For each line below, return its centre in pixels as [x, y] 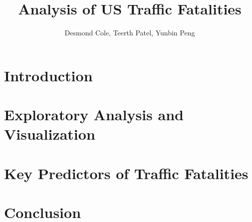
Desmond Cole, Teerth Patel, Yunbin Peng [130, 33]
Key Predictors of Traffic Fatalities [126, 173]
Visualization [50, 134]
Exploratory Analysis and [94, 114]
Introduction [48, 75]
